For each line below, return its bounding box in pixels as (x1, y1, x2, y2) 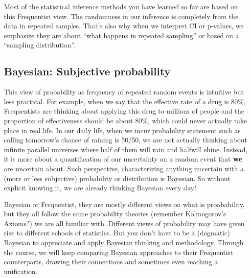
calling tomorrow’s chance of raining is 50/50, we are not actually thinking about (4, 135, 247, 145)
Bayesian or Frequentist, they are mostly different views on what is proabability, (4, 199, 245, 209)
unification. (4, 266, 38, 276)
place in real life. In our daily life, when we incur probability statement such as (4, 125, 241, 135)
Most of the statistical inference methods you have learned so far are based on (4, 1, 238, 11)
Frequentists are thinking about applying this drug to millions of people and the (4, 106, 245, 116)
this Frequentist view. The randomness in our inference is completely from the (4, 11, 239, 21)
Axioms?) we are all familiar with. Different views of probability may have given (4, 218, 245, 228)
